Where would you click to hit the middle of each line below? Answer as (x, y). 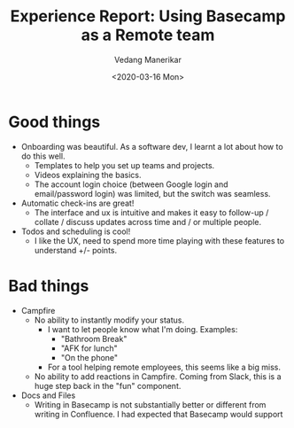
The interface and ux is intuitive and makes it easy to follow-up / (151, 212)
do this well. (43, 156)
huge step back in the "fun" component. (108, 385)
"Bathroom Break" (94, 339)
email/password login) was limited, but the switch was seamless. (152, 193)
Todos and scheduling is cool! (76, 231)
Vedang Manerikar (148, 59)
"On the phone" (89, 357)
